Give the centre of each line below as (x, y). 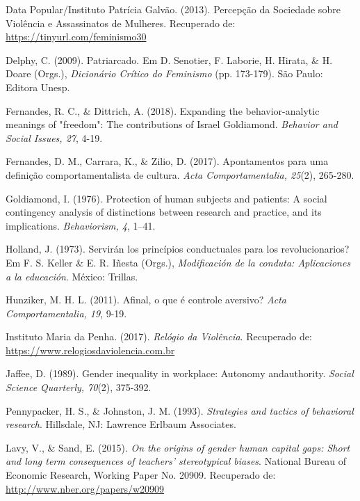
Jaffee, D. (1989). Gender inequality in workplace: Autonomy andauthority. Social (180, 373)
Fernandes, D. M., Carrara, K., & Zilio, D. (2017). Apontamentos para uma (167, 161)
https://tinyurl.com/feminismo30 (76, 37)
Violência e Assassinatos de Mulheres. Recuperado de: (121, 23)
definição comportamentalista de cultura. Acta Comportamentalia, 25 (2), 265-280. (180, 174)
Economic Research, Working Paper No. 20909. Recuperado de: (141, 475)
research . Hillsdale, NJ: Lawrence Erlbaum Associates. (121, 424)
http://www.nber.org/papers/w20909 (85, 488)
